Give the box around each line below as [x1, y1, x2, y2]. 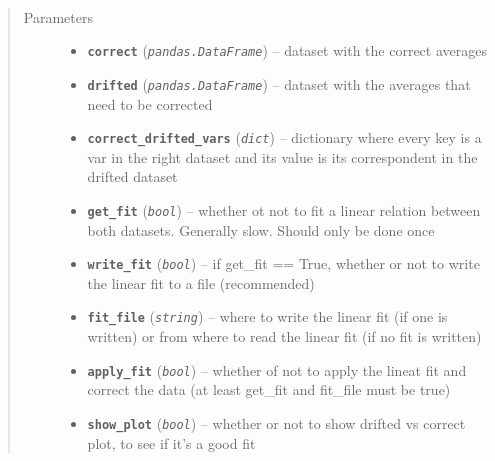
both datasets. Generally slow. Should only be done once [87, 219, 435, 240]
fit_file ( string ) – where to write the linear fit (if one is [87, 306, 448, 327]
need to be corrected [87, 93, 213, 114]
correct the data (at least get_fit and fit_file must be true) [87, 379, 451, 400]
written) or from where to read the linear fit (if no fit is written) [87, 326, 482, 347]
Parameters [23, 6, 93, 27]
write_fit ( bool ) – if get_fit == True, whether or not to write [87, 253, 480, 274]
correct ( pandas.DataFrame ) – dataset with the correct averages [87, 40, 487, 61]
